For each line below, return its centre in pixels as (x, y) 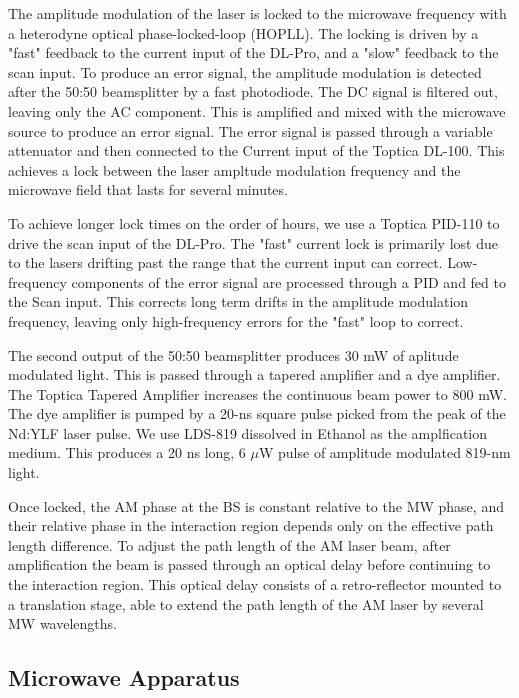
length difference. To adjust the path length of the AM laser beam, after (229, 544)
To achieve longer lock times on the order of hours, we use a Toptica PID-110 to (254, 222)
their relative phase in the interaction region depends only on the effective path (251, 525)
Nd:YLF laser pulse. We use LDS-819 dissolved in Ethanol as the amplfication (248, 432)
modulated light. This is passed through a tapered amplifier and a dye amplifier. (254, 374)
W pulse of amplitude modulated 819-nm (385, 452)
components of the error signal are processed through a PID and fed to (288, 281)
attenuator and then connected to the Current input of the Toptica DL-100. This (256, 150)
